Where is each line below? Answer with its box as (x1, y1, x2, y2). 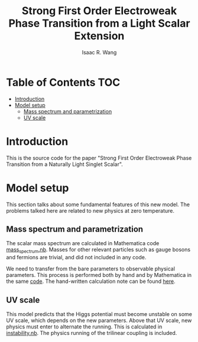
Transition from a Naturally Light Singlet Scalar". (6, 161, 123, 168)
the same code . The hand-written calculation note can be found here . (6, 278, 176, 285)
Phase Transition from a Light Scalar (8, 17, 190, 30)
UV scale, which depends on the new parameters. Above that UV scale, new (6, 317, 192, 324)
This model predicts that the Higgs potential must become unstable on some (6, 310, 193, 317)
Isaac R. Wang (82, 48, 117, 56)
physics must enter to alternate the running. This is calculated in (6, 323, 163, 330)
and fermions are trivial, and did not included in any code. (6, 254, 147, 261)
